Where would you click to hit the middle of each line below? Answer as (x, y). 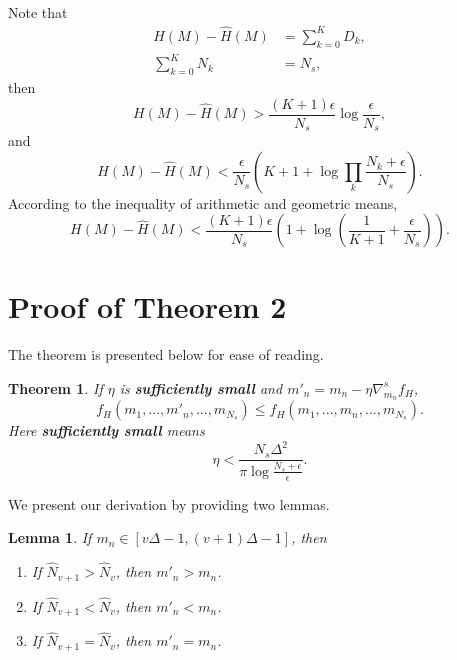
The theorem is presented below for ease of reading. (166, 354)
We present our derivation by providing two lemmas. (169, 503)
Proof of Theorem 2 (147, 306)
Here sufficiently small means (106, 430)
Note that (38, 12)
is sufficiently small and (201, 387)
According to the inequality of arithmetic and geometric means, (203, 202)
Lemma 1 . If (50, 537)
